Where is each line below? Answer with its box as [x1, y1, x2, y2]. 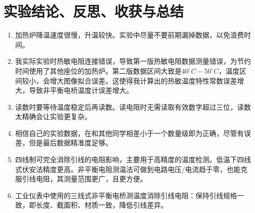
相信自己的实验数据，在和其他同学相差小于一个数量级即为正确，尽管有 [15, 128, 244, 138]
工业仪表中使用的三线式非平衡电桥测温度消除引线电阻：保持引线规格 [15, 190, 237, 200]
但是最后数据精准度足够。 [29, 137, 112, 148]
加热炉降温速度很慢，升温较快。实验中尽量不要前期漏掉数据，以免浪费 [15, 30, 244, 40]
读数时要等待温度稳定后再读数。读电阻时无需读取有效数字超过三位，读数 [15, 101, 251, 112]
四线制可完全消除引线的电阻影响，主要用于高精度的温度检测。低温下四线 [15, 154, 251, 165]
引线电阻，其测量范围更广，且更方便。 [22, 173, 147, 184]
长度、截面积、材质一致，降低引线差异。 [36, 200, 168, 210]
